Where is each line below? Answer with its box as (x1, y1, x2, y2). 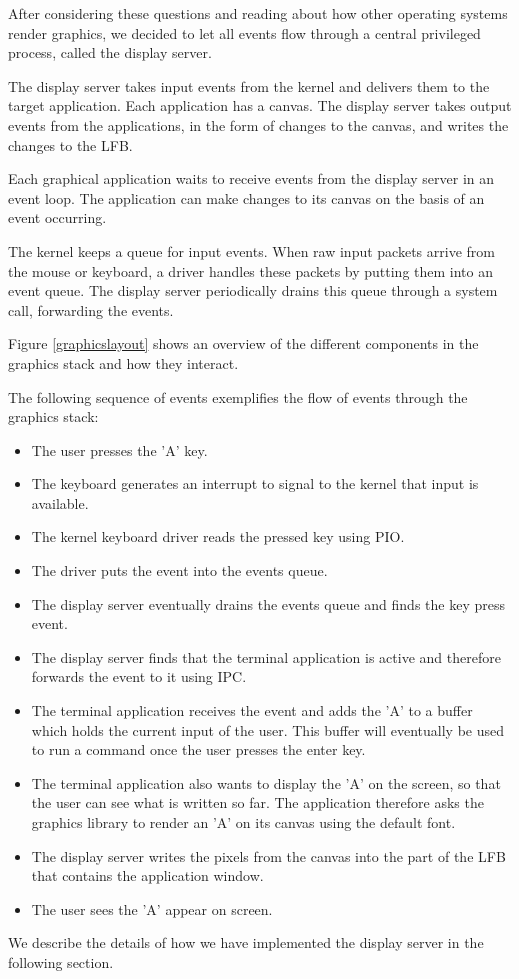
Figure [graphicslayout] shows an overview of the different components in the (8, 333, 479, 354)
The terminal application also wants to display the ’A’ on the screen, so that (31, 772, 501, 793)
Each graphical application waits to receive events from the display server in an (8, 168, 495, 189)
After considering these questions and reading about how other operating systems (8, 3, 508, 23)
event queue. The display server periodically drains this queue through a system (8, 280, 498, 301)
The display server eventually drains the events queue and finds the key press (31, 593, 505, 614)
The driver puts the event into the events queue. (31, 560, 328, 581)
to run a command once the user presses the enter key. (31, 739, 366, 760)
